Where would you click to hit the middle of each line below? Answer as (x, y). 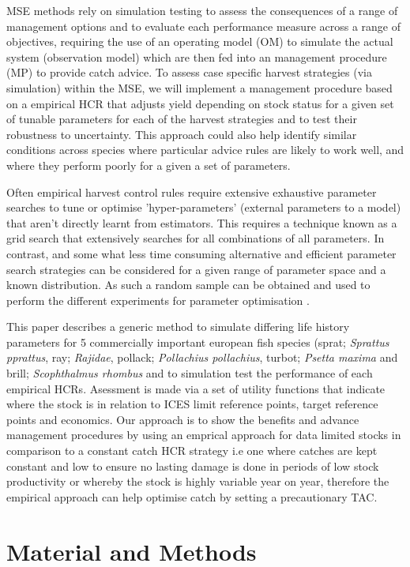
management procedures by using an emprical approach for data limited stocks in (204, 435)
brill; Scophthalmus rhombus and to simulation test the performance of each (190, 373)
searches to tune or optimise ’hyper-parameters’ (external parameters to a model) (204, 207)
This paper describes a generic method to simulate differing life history (178, 327)
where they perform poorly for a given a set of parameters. (149, 165)
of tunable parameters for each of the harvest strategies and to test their (182, 119)
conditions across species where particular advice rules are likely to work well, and (205, 150)
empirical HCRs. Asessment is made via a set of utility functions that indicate (196, 388)
